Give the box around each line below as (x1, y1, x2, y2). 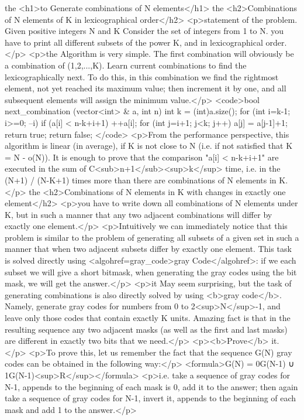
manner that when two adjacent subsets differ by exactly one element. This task (5, 243, 292, 255)
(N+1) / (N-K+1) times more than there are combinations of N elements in (5, 173, 277, 186)
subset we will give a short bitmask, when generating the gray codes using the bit (5, 265, 297, 278)
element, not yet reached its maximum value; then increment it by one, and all (5, 82, 286, 94)
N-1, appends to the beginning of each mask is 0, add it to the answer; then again (5, 380, 298, 392)
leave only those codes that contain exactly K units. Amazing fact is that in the (5, 312, 291, 324)
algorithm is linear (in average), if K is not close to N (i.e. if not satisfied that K (5, 139, 293, 152)
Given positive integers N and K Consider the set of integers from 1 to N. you (5, 25, 284, 37)
